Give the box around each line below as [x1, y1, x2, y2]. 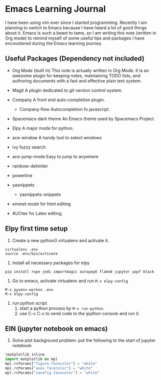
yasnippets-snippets [19, 191, 61, 197]
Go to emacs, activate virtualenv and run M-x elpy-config [12, 277, 128, 284]
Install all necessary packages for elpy [12, 260, 90, 266]
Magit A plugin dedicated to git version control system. [12, 87, 123, 93]
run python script [12, 300, 47, 306]
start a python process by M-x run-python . [19, 305, 105, 311]
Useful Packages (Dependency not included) [5, 55, 145, 63]
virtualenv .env [5, 247, 38, 252]
